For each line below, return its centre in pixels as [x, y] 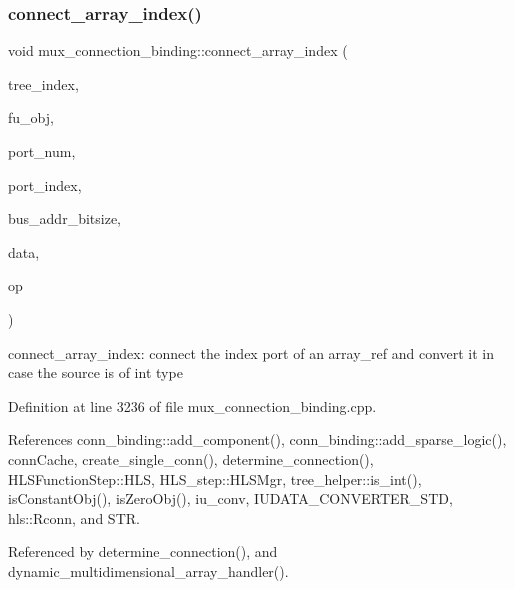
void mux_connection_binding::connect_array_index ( [178, 50]
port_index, [45, 184]
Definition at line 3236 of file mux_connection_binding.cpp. [192, 405]
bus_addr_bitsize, [64, 218]
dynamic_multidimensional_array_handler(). [148, 570]
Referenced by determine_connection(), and [143, 551]
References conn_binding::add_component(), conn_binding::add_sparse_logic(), [257, 439]
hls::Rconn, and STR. [74, 517]
